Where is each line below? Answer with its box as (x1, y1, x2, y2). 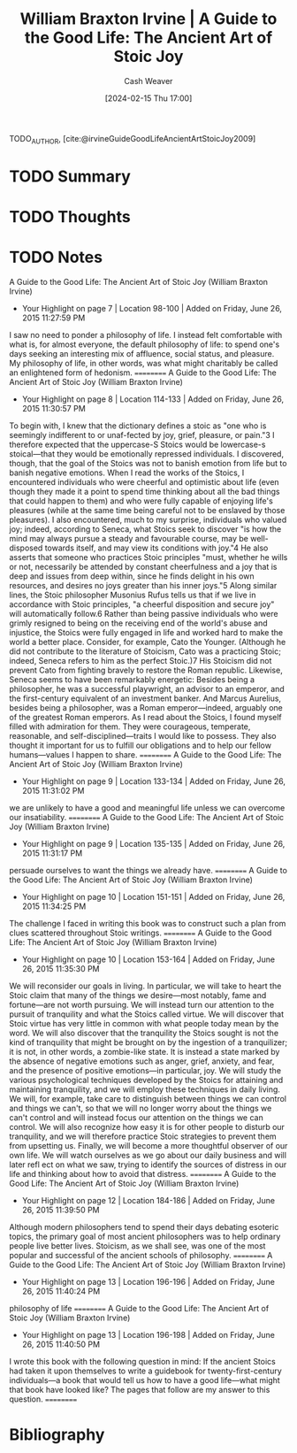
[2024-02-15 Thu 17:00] (104, 93, 193, 104)
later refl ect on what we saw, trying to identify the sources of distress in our (9, 1159, 287, 1170)
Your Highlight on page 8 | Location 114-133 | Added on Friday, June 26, (21, 394, 285, 404)
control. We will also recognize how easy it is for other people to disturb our (9, 1122, 286, 1133)
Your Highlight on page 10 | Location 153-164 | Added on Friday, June (21, 954, 276, 965)
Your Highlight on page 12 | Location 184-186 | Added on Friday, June (21, 1195, 276, 1206)
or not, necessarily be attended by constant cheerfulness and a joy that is (9, 562, 278, 573)
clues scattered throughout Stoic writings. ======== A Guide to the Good (9, 927, 272, 938)
